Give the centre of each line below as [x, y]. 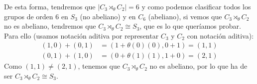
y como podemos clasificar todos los [196, 6]
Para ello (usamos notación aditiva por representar [81, 35]
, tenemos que [99, 66]
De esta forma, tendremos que [50, 6]
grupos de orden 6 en [36, 16]
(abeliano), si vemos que [185, 16]
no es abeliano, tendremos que [50, 26]
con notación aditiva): [220, 35]
